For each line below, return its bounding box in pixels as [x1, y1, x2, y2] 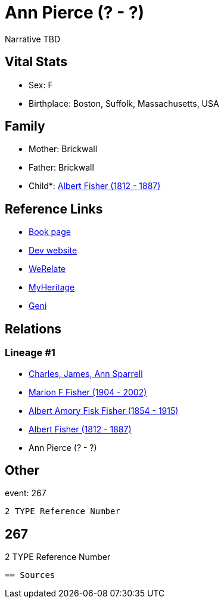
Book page [29, 227, 71, 237]
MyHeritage [29, 282, 75, 293]
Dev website [29, 245, 77, 256]
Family [5, 119, 45, 134]
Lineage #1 [5, 347, 55, 359]
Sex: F [29, 79, 53, 90]
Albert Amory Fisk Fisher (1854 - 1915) [29, 405, 179, 416]
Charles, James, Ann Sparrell [29, 368, 143, 379]
